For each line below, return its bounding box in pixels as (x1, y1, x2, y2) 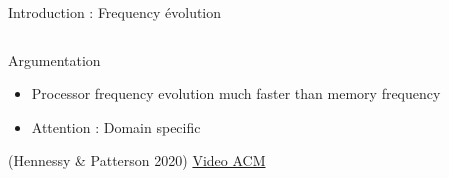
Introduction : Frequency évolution (8, 2, 222, 22)
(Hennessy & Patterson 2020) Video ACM (8, 150, 266, 171)
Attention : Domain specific (31, 116, 201, 137)
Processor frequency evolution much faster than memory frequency (31, 83, 441, 104)
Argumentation (8, 49, 101, 70)
